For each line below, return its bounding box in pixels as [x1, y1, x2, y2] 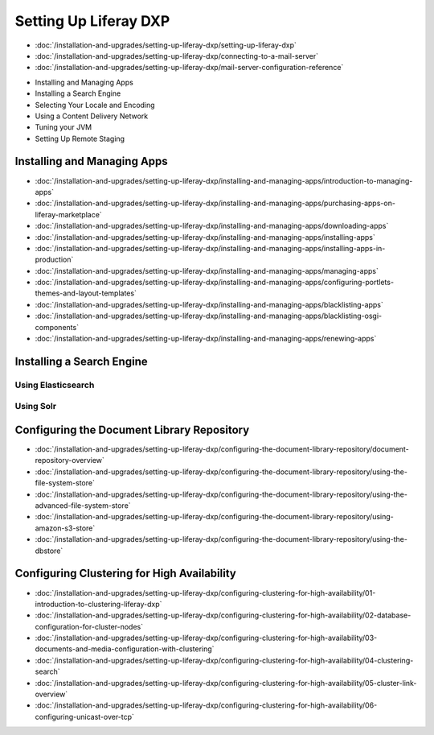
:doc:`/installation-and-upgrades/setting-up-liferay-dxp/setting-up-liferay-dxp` [35, 40, 297, 50]
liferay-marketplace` [35, 209, 102, 219]
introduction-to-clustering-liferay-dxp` [35, 599, 162, 609]
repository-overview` [35, 456, 104, 465]
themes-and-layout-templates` [35, 288, 137, 298]
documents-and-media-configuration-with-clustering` [35, 644, 215, 654]
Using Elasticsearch [14, 379, 95, 390]
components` [35, 322, 80, 332]
